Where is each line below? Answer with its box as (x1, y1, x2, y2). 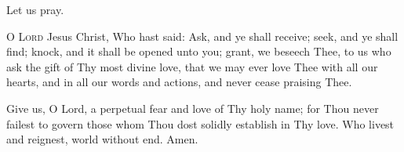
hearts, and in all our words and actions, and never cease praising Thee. (6, 74, 352, 90)
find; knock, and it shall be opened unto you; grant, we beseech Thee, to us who (6, 43, 391, 60)
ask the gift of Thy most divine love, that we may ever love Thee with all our (6, 58, 378, 74)
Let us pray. (6, 2, 64, 17)
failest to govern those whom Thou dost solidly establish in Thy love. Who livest (6, 115, 395, 132)
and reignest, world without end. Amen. (6, 131, 198, 147)
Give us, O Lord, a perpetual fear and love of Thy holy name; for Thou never (6, 100, 379, 116)
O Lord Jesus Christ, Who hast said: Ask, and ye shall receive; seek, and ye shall (6, 27, 399, 44)
